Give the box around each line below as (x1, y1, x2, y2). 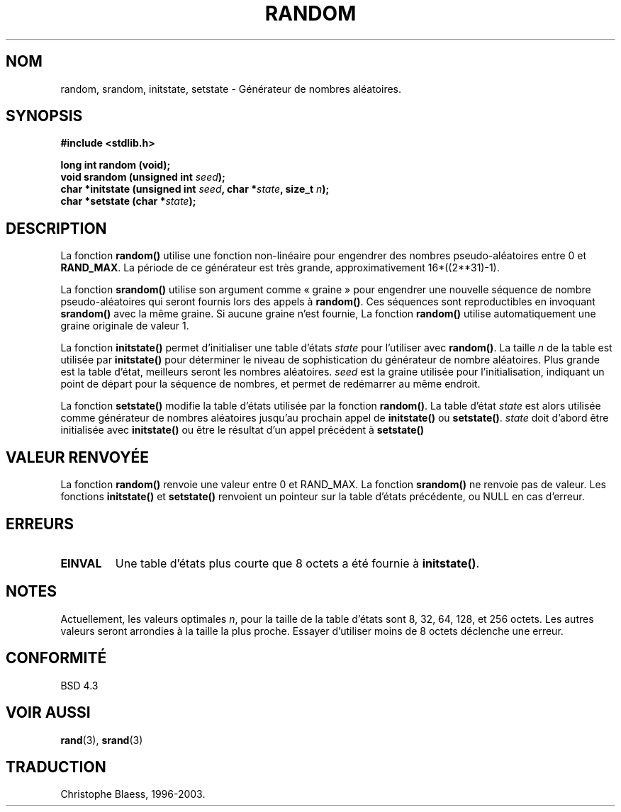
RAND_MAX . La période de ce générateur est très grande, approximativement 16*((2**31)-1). (60, 261, 500, 274)
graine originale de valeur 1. (60, 320, 189, 332)
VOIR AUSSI (6, 704, 91, 722)
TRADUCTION (6, 757, 106, 776)
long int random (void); (60, 159, 171, 171)
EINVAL (60, 556, 102, 570)
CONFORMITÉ (6, 649, 107, 667)
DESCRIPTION (6, 219, 107, 237)
